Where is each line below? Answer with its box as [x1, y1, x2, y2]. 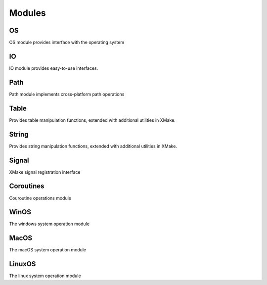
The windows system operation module [9, 221, 90, 227]
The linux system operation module [9, 273, 81, 279]
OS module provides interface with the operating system [9, 40, 125, 46]
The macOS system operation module [9, 247, 87, 253]
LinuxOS [9, 260, 36, 268]
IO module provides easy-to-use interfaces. [9, 65, 98, 71]
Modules [9, 7, 46, 18]
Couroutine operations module [9, 195, 72, 201]
